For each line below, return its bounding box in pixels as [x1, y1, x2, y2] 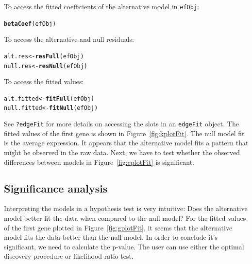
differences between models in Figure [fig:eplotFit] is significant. [4, 157, 195, 167]
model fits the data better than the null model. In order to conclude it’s [4, 232, 218, 242]
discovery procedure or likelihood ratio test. [4, 251, 134, 261]
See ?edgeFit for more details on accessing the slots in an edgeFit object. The [4, 119, 239, 129]
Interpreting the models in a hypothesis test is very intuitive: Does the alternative [4, 203, 248, 213]
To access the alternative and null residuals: [4, 34, 134, 44]
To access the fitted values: [4, 76, 84, 87]
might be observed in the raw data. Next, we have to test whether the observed [4, 147, 240, 157]
